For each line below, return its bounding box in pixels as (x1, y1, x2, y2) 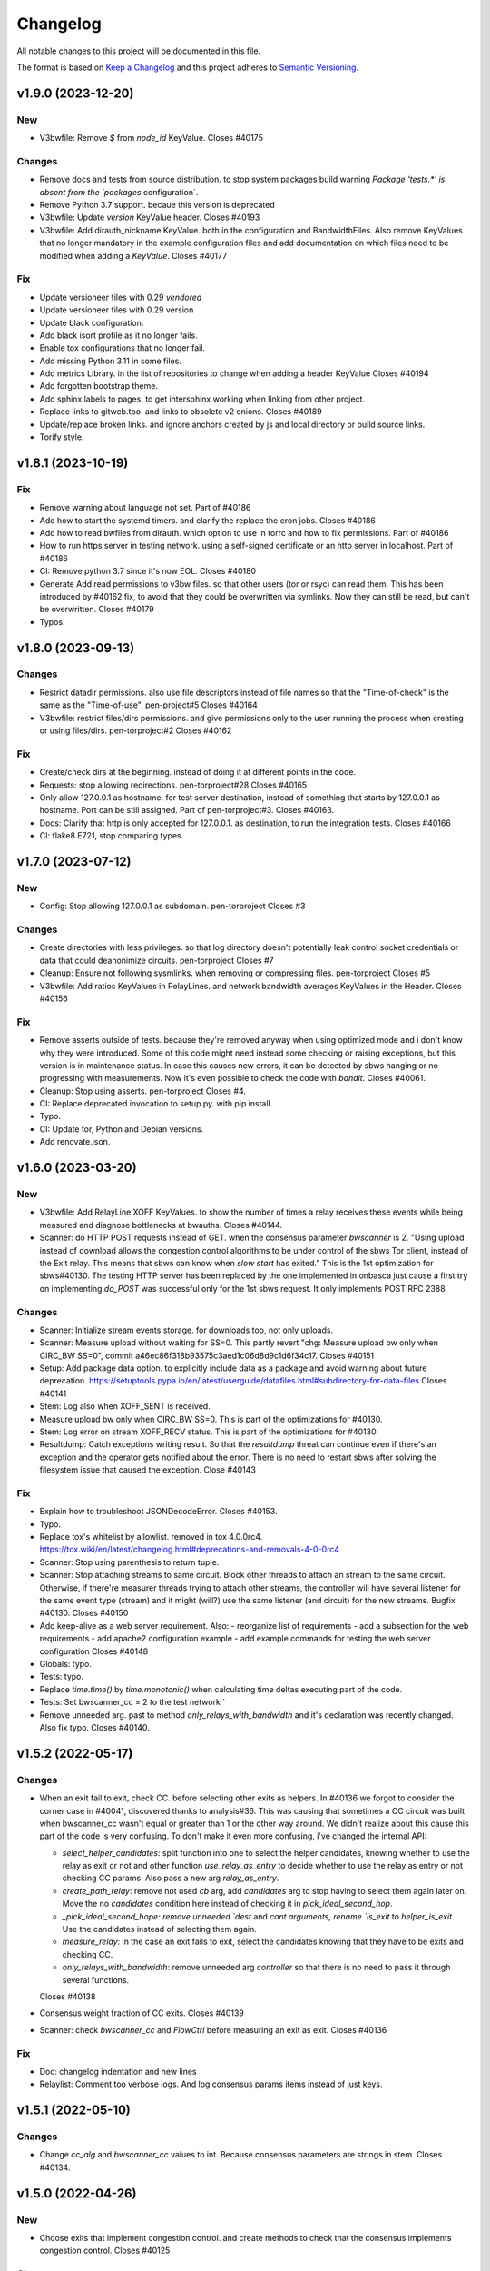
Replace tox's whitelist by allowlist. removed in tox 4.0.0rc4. (39, 1532, 263, 1542)
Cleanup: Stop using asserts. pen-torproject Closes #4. (39, 1086, 247, 1096)
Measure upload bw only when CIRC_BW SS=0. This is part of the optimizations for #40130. (39, 1413, 383, 1424)
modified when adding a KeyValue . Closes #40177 (39, 250, 228, 261)
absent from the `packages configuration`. (39, 186, 199, 197)
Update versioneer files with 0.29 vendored (39, 292, 202, 302)
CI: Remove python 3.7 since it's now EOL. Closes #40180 (39, 566, 257, 577)
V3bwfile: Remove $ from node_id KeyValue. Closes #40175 (39, 133, 263, 144)
